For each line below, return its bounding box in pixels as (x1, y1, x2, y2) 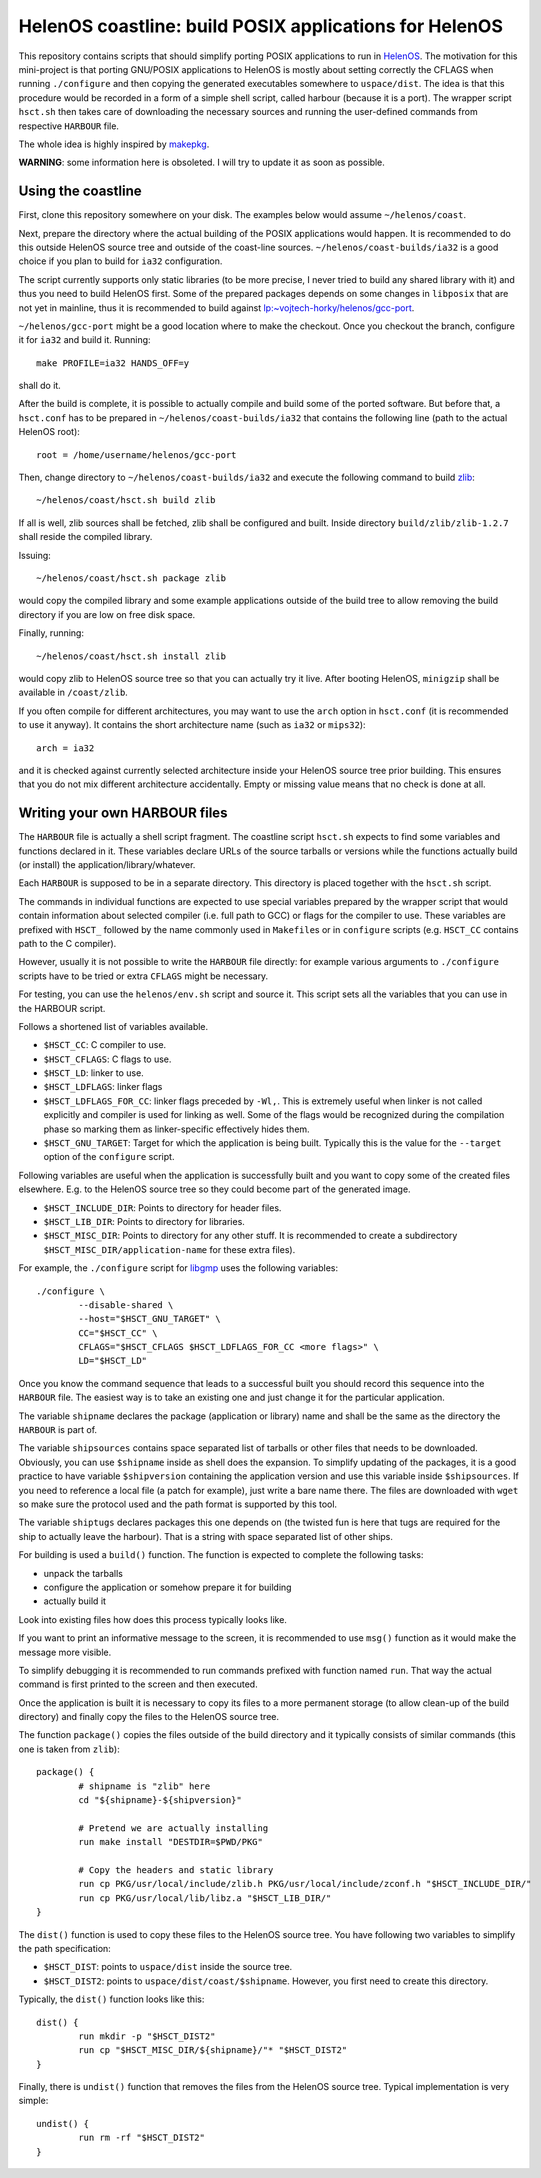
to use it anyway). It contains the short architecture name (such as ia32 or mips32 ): (18, 719, 366, 731)
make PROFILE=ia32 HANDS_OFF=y (36, 357, 190, 369)
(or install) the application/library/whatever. (18, 858, 196, 870)
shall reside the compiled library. (18, 531, 153, 543)
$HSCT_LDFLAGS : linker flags (43, 1081, 163, 1093)
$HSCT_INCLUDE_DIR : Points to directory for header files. (43, 1201, 282, 1214)
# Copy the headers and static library (78, 1864, 274, 1875)
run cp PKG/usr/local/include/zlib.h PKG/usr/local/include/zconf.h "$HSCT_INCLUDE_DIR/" (78, 1878, 532, 1890)
